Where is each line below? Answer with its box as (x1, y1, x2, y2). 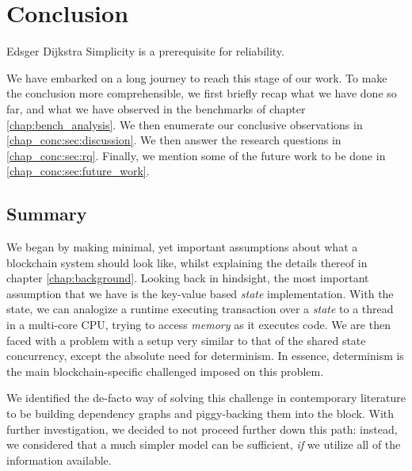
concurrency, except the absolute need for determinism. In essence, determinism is (6, 347, 404, 364)
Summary (6, 201, 87, 226)
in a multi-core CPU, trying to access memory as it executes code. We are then (6, 316, 391, 333)
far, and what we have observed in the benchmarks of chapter (6, 100, 306, 117)
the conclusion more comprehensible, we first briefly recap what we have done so (6, 85, 397, 101)
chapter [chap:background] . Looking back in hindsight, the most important (6, 270, 369, 286)
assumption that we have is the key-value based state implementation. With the (6, 285, 394, 301)
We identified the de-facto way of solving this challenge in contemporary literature (6, 389, 406, 406)
